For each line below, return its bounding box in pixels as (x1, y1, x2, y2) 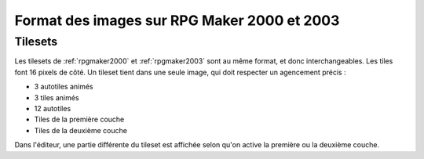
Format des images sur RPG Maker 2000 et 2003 (14, 12, 340, 29)
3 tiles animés (34, 92, 79, 102)
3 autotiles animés (34, 82, 93, 92)
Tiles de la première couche (34, 114, 125, 125)
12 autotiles (34, 103, 71, 113)
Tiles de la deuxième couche (34, 125, 127, 135)
